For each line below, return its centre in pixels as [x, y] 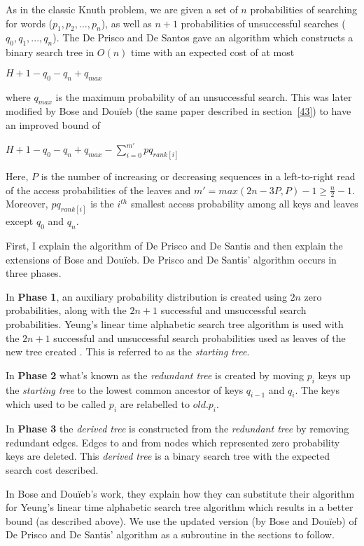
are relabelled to [155, 404]
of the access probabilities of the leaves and [98, 190]
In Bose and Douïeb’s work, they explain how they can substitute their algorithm [180, 493]
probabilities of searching [304, 9]
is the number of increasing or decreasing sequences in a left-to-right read [198, 176]
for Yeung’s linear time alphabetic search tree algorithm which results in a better [180, 507]
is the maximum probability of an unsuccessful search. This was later [204, 96]
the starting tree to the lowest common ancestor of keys [125, 389]
